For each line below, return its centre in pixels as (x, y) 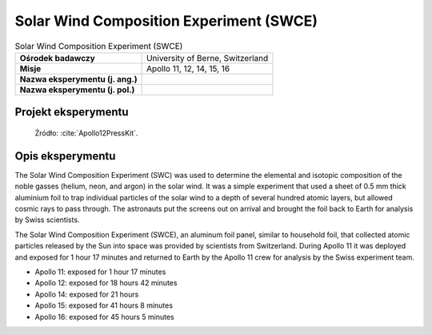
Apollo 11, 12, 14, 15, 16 (188, 68)
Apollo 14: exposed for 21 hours (87, 294)
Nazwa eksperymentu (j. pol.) (77, 90)
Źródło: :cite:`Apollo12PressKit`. (86, 133)
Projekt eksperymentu (72, 112)
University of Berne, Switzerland (207, 58)
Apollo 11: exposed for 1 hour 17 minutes (100, 272)
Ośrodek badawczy (57, 58)
